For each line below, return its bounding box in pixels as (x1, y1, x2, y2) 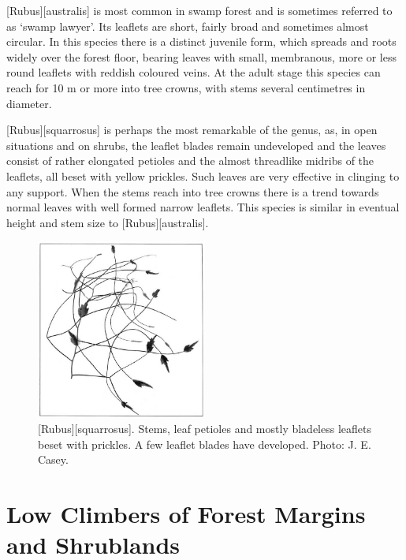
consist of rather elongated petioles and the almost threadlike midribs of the (6, 152, 374, 169)
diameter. (6, 95, 52, 111)
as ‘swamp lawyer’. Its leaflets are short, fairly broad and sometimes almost (6, 17, 369, 34)
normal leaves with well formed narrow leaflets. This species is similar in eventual (6, 199, 400, 215)
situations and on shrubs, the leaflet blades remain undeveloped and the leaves (6, 136, 386, 153)
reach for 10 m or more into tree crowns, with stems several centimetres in (6, 79, 366, 95)
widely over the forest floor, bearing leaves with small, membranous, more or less (6, 48, 397, 65)
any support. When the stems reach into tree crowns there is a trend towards (6, 183, 379, 200)
